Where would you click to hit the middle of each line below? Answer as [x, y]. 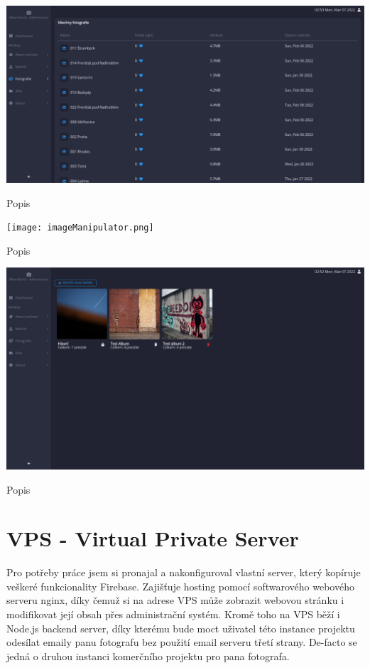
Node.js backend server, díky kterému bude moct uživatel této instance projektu [181, 628]
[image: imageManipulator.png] [80, 228]
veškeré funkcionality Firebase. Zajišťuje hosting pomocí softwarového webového [180, 586]
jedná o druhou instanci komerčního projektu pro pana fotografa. [148, 656]
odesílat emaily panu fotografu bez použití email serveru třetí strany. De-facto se [182, 642]
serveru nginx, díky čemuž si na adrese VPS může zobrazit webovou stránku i [175, 600]
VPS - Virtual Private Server [153, 538]
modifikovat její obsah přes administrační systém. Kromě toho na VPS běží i [173, 614]
